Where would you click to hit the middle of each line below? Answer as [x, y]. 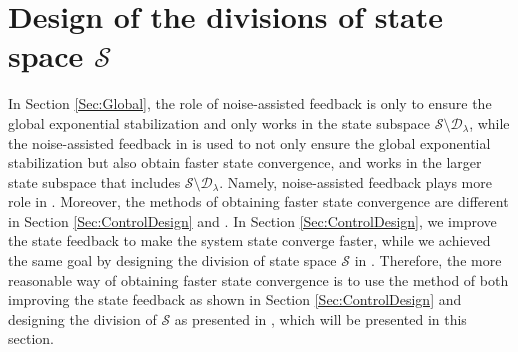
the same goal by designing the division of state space [172, 260]
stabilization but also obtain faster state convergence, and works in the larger [245, 162]
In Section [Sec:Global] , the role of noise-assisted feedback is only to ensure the [250, 103]
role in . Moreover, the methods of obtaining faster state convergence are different [258, 201]
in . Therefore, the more [428, 260]
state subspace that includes [94, 181]
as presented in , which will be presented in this [320, 318]
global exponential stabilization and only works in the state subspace [219, 122]
